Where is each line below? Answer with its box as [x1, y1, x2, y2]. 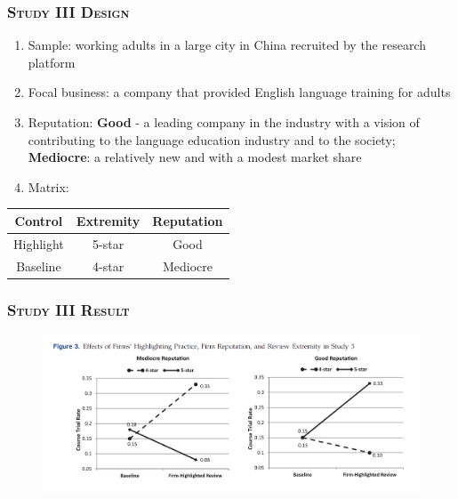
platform [28, 52, 76, 71]
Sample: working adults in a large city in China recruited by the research [28, 36, 427, 54]
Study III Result [7, 298, 130, 320]
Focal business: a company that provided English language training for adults [28, 83, 451, 101]
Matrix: [28, 177, 69, 196]
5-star [92, 234, 125, 253]
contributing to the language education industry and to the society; [28, 130, 396, 149]
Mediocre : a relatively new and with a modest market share [28, 148, 362, 166]
